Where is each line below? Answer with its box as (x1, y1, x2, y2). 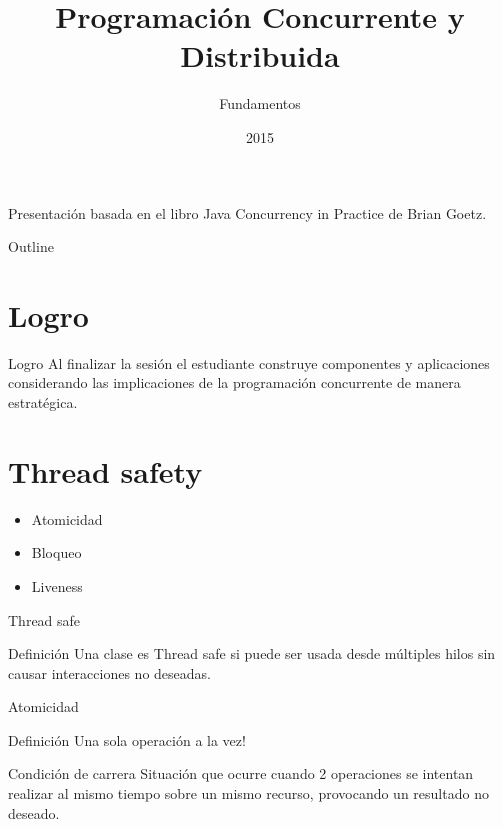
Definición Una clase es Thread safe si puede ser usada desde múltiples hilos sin (8, 643, 496, 664)
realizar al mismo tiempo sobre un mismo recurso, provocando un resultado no (8, 783, 489, 804)
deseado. (8, 802, 60, 823)
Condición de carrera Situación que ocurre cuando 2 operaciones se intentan (8, 763, 474, 784)
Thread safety (8, 450, 203, 491)
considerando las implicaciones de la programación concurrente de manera (8, 372, 461, 393)
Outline (8, 236, 54, 257)
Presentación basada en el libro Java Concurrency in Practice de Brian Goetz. (8, 202, 487, 223)
